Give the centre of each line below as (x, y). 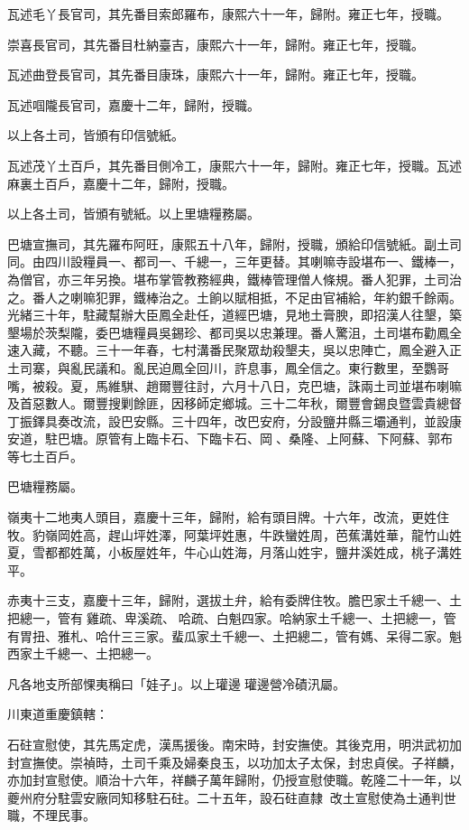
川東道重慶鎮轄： (58, 714)
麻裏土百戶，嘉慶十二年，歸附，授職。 (121, 183)
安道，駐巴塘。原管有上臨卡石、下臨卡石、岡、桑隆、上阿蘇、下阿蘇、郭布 (230, 438)
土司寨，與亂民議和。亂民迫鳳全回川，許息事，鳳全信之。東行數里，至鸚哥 (228, 367)
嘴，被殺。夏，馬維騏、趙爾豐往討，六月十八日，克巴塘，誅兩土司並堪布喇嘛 (234, 385)
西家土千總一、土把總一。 (83, 653)
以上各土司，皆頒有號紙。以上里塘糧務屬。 (133, 214)
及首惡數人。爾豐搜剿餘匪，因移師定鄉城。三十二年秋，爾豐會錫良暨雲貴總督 (234, 403)
